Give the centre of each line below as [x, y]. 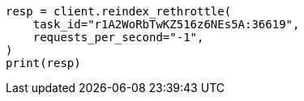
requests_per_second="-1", [118, 37]
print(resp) [43, 63]
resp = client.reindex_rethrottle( [119, 11]
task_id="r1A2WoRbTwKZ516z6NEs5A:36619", [166, 24]
